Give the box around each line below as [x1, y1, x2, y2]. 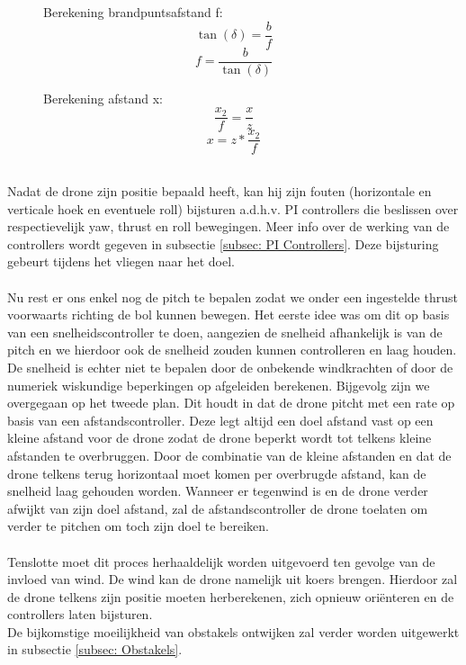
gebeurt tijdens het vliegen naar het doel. [7, 252, 235, 271]
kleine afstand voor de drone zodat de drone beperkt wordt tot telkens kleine [7, 428, 432, 447]
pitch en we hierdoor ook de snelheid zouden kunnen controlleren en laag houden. [7, 340, 457, 359]
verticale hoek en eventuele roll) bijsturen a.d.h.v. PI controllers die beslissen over [7, 199, 459, 218]
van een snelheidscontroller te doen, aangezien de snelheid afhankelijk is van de [7, 322, 443, 341]
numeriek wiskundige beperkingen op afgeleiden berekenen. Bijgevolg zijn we [7, 375, 430, 394]
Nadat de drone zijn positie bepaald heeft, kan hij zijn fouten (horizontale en [7, 182, 432, 201]
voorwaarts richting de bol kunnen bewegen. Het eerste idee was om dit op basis [7, 305, 450, 324]
